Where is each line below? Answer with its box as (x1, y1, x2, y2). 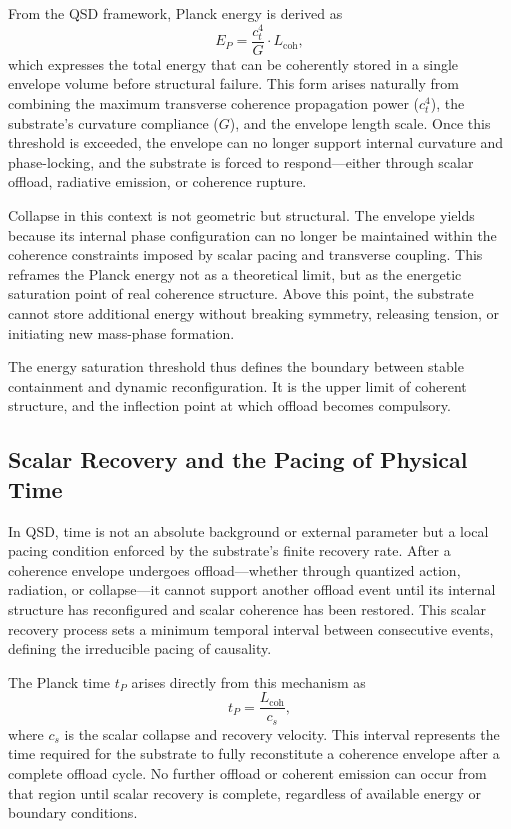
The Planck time (8, 671, 111, 692)
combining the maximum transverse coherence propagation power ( (8, 93, 419, 114)
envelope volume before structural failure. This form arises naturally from (8, 73, 459, 94)
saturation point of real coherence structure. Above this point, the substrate (8, 283, 474, 304)
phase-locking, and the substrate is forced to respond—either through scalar (8, 151, 474, 172)
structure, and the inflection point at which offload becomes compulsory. (8, 395, 451, 416)
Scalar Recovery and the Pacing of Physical (8, 444, 468, 475)
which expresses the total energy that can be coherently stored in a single (8, 53, 459, 74)
